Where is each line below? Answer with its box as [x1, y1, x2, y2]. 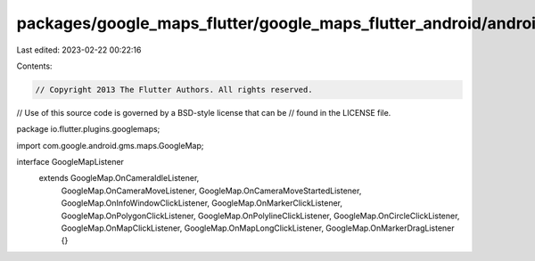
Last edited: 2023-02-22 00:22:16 [16, 45, 142, 55]
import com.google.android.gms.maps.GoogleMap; [16, 140, 204, 151]
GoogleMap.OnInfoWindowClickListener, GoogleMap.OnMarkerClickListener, [61, 198, 343, 208]
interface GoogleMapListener [16, 157, 125, 167]
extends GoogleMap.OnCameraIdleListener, [38, 173, 200, 184]
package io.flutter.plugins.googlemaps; [16, 124, 160, 135]
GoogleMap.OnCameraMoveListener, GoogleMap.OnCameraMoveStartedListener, [61, 185, 362, 196]
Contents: [16, 61, 53, 71]
